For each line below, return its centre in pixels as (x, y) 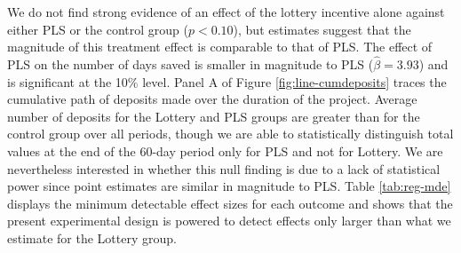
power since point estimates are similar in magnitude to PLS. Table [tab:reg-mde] (229, 186)
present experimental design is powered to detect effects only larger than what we (229, 221)
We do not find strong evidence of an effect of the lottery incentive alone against (226, 12)
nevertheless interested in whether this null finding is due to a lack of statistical (224, 168)
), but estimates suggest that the (322, 29)
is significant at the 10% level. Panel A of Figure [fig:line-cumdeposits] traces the (227, 81)
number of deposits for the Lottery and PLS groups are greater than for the (214, 116)
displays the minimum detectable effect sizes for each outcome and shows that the (230, 203)
